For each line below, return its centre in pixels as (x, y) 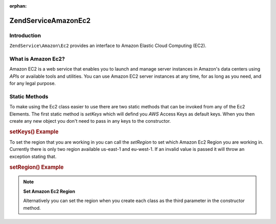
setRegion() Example (37, 167)
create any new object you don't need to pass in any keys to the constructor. (90, 121)
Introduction (25, 35)
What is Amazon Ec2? (37, 59)
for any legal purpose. (33, 83)
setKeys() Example (34, 131)
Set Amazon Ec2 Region (49, 191)
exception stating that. (33, 156)
